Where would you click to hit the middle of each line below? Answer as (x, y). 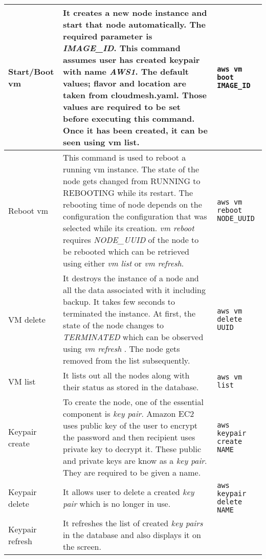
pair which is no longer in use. (117, 504)
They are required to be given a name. (132, 472)
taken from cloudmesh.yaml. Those (135, 95)
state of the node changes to (114, 325)
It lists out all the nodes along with (126, 375)
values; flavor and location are (125, 83)
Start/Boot (31, 71)
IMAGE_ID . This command (122, 48)
